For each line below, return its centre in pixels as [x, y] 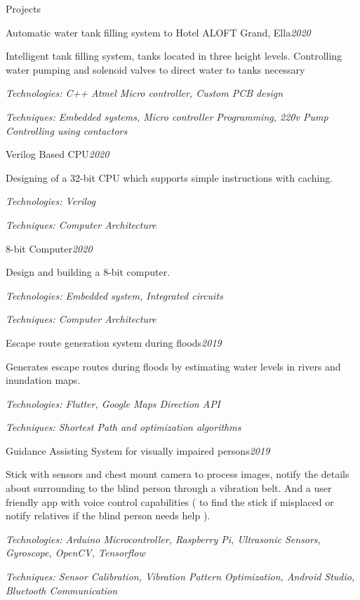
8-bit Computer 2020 [49, 248]
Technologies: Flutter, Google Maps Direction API [113, 403]
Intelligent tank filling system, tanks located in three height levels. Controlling [174, 56]
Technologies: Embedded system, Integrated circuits [114, 295]
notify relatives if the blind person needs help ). [108, 515]
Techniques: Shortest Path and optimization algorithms [124, 427]
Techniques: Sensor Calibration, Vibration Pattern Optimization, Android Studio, [180, 576]
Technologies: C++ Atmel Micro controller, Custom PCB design [145, 93]
